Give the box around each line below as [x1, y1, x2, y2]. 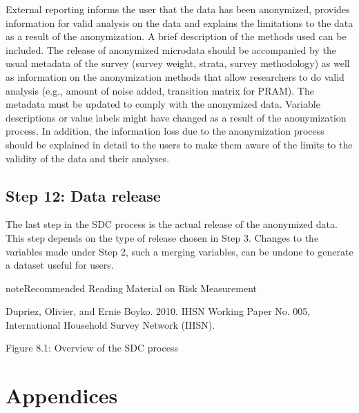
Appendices [6, 381, 118, 410]
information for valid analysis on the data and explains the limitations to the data [6, 15, 353, 30]
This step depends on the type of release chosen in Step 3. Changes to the [6, 230, 319, 244]
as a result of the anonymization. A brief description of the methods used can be [6, 29, 347, 44]
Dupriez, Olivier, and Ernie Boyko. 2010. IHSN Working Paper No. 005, [6, 304, 311, 318]
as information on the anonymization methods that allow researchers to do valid [6, 69, 345, 84]
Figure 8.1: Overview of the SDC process [6, 340, 178, 355]
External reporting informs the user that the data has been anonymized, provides [6, 2, 350, 16]
